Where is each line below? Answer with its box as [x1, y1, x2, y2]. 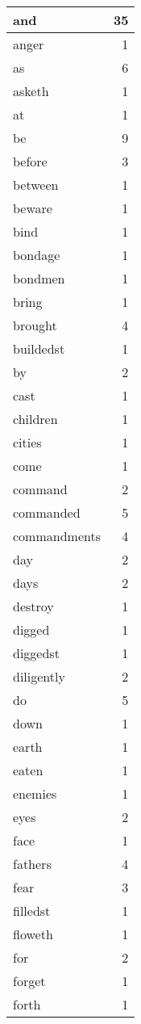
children [13, 409, 58, 428]
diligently [13, 667, 65, 686]
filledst [13, 901, 51, 920]
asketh [13, 82, 49, 100]
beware [13, 199, 52, 217]
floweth [13, 925, 53, 943]
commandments [13, 527, 101, 545]
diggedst [13, 644, 60, 662]
